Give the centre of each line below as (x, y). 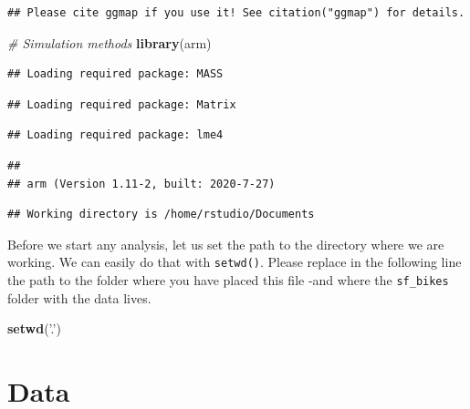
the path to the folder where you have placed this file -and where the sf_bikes (228, 280)
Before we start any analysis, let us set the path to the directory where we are (226, 244)
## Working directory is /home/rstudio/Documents (161, 215)
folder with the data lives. (79, 297)
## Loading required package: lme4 (115, 135)
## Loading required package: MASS (115, 74)
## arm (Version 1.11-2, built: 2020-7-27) (141, 184)
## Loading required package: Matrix (122, 104)
